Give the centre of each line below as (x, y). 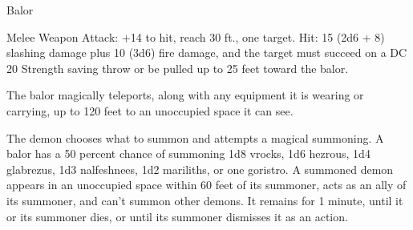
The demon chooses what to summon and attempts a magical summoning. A (195, 137)
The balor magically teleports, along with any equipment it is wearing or (185, 95)
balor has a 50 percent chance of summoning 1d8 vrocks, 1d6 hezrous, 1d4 (188, 153)
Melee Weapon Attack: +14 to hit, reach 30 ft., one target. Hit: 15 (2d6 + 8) (196, 36)
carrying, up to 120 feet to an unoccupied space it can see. (150, 110)
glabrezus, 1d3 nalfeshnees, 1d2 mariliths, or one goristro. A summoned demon (200, 169)
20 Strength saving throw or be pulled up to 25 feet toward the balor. (178, 68)
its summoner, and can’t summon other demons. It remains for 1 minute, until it (205, 200)
